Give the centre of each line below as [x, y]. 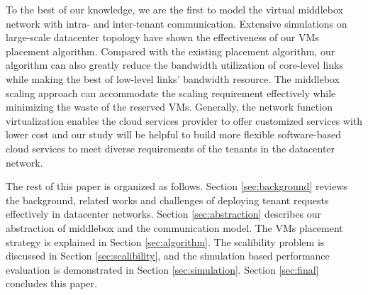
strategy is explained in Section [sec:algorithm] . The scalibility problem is [165, 241]
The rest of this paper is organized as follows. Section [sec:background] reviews [177, 186]
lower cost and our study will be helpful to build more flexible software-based [173, 134]
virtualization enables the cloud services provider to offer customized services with [184, 120]
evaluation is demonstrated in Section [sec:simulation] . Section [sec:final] [162, 269]
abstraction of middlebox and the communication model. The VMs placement [174, 227]
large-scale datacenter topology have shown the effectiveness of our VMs [162, 37]
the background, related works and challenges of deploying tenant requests [167, 200]
